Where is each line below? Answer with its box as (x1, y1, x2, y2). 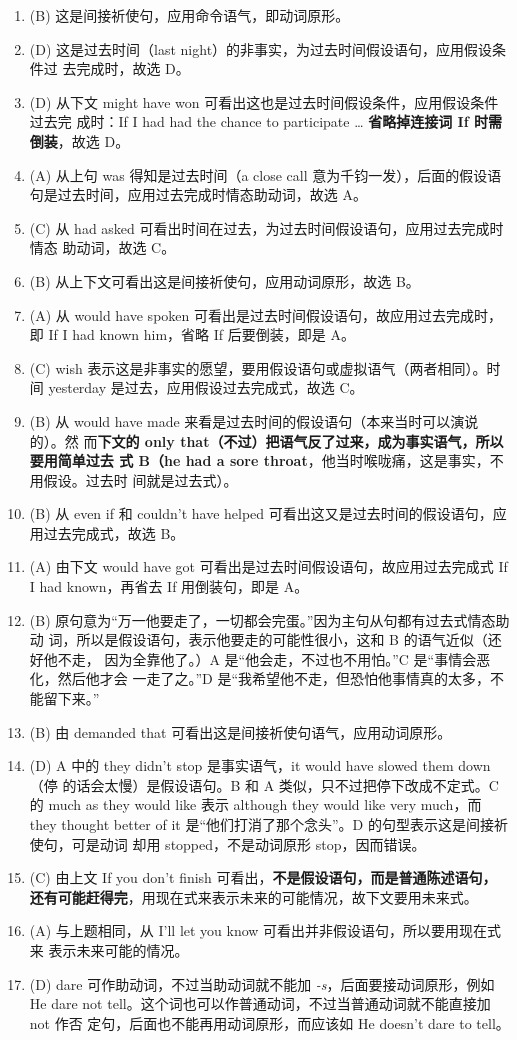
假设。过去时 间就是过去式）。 (43, 469, 238, 490)
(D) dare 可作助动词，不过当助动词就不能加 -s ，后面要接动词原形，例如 (29, 973, 495, 994)
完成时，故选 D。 (76, 58, 190, 79)
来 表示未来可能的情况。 (29, 939, 189, 960)
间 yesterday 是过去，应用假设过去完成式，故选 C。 (29, 377, 364, 398)
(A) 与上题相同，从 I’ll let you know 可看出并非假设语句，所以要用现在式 (29, 920, 502, 941)
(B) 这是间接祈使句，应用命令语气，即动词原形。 (29, 5, 350, 25)
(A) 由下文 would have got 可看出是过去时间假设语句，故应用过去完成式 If (29, 556, 508, 577)
